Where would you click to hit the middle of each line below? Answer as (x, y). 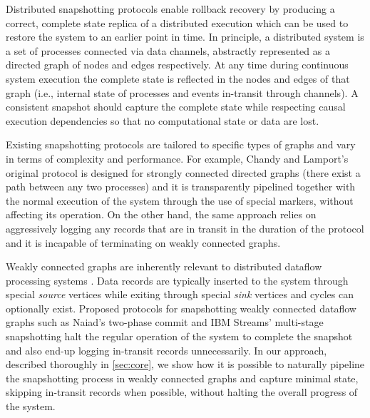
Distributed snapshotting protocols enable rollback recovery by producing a (170, 9)
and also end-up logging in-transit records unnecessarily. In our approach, (166, 350)
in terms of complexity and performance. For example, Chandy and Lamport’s (177, 158)
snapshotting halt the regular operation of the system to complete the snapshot (179, 336)
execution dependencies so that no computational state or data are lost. (163, 120)
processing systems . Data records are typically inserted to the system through (177, 280)
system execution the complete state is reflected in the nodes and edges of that (178, 78)
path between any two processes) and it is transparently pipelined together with (181, 187)
